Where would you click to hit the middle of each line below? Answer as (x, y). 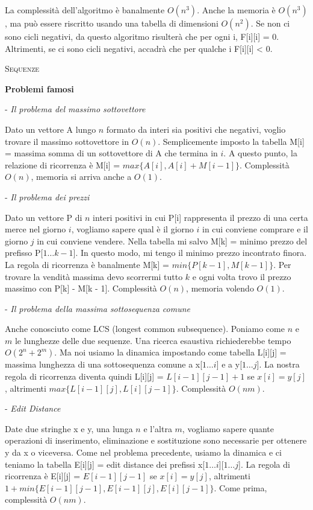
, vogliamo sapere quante (228, 428)
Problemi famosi (39, 88)
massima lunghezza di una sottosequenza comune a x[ (104, 364)
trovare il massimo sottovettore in (67, 141)
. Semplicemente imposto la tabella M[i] (231, 141)
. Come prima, (240, 487)
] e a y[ (229, 364)
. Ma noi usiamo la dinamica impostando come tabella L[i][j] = (170, 352)
